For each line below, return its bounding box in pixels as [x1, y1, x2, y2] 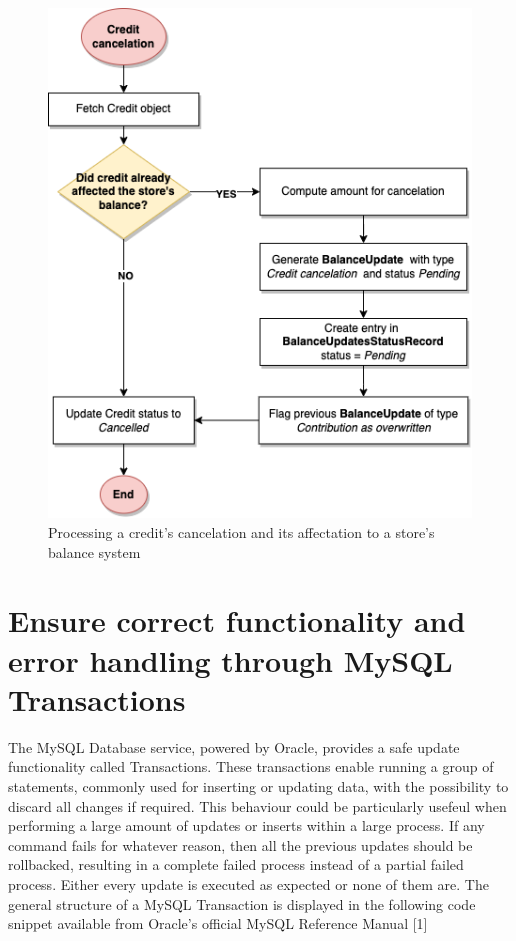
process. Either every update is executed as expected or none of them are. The [8, 873, 489, 894]
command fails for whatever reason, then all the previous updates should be [8, 834, 473, 855]
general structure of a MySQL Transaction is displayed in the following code [8, 893, 476, 914]
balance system [48, 541, 141, 562]
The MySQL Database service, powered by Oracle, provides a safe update [8, 736, 460, 757]
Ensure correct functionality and [8, 600, 466, 641]
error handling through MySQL [8, 639, 453, 680]
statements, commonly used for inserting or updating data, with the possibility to [8, 775, 509, 796]
